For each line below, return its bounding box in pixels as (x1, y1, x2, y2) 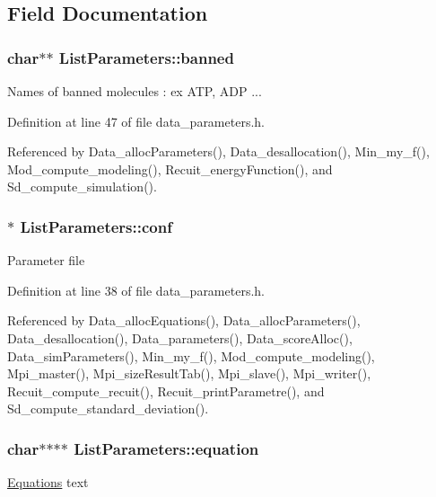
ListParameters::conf (20, 215, 172, 237)
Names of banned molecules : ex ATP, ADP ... (7, 82, 262, 100)
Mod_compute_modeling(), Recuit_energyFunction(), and (7, 159, 333, 178)
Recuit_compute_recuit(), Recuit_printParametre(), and (7, 381, 325, 400)
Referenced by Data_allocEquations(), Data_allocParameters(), (7, 311, 361, 330)
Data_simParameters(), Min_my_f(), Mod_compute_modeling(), (7, 346, 375, 365)
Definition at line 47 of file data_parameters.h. (7, 111, 265, 130)
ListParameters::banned (58, 46, 234, 68)
